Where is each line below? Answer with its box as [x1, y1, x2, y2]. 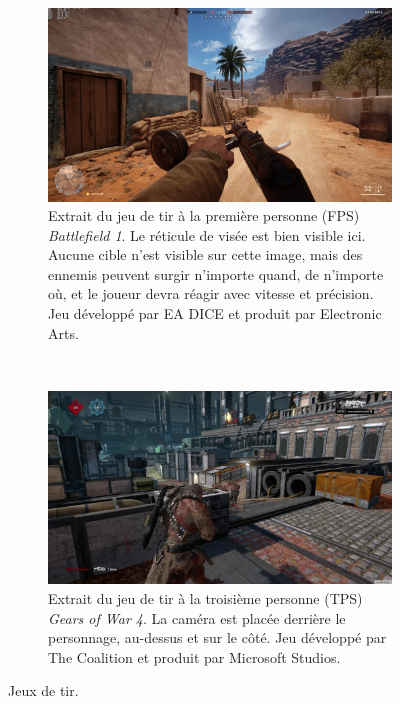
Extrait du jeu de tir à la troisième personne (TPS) [48, 587, 363, 608]
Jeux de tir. [8, 680, 79, 701]
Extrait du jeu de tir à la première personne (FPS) [48, 205, 360, 226]
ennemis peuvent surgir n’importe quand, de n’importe [48, 263, 384, 284]
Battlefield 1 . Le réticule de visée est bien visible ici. [48, 224, 366, 245]
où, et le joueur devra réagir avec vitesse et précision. [48, 283, 374, 304]
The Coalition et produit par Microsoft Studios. [48, 646, 341, 667]
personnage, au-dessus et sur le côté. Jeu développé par [48, 627, 387, 648]
